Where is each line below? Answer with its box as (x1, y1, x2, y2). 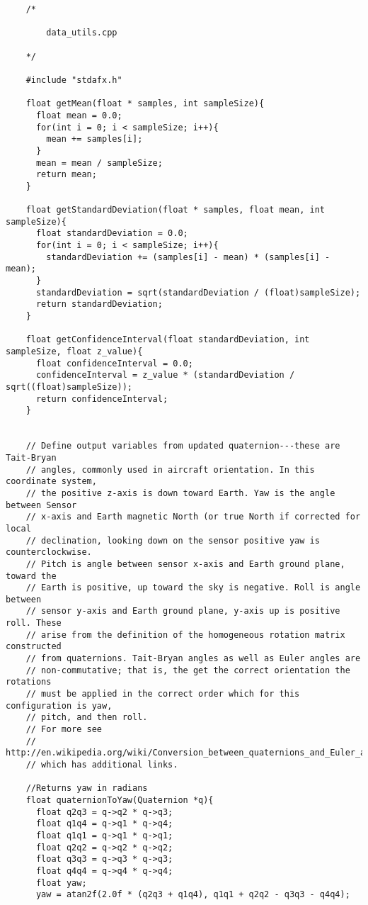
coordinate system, (6, 476, 97, 487)
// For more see (25, 724, 103, 735)
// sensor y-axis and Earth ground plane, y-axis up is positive (25, 606, 340, 617)
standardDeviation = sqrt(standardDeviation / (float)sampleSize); (35, 287, 361, 298)
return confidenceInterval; (35, 393, 168, 404)
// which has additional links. (25, 760, 178, 770)
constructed (6, 641, 62, 652)
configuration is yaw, (6, 700, 113, 711)
